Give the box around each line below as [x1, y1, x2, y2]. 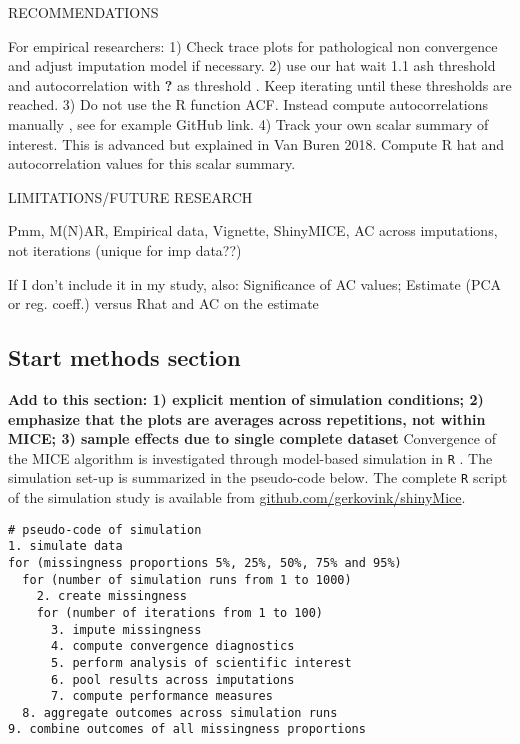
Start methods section [8, 342, 241, 373]
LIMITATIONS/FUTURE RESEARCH [8, 186, 253, 207]
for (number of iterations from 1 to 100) [36, 605, 323, 620]
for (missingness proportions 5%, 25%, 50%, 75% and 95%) [8, 555, 402, 570]
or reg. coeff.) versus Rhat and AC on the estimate [8, 293, 319, 314]
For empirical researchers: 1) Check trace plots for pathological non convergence [8, 35, 498, 56]
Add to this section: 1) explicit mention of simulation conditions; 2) [8, 388, 484, 409]
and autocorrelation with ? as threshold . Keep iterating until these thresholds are [8, 74, 512, 95]
